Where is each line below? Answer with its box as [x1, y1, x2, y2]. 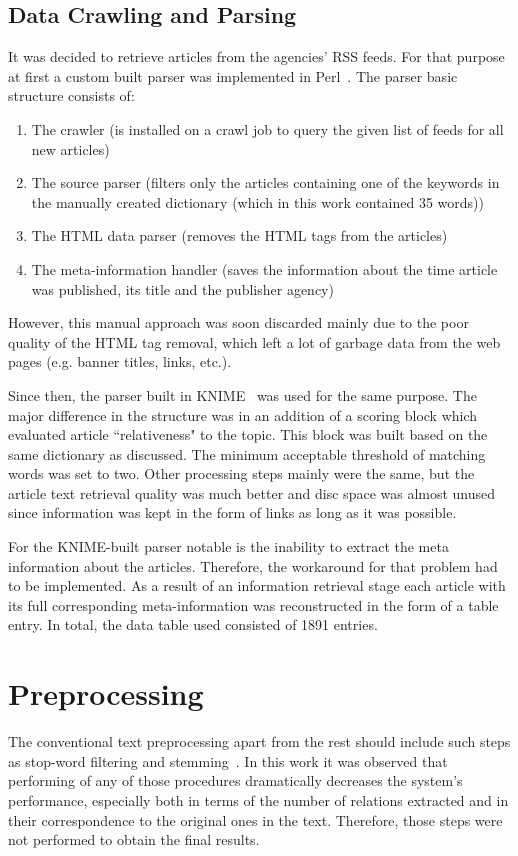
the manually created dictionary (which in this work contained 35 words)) [31, 191, 485, 212]
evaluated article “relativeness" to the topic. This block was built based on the [8, 424, 488, 445]
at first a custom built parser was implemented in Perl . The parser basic [8, 65, 458, 86]
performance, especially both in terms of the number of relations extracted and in [8, 789, 509, 810]
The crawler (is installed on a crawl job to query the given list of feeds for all [31, 118, 504, 139]
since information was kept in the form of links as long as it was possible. [8, 502, 457, 523]
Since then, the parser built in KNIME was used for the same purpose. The [8, 384, 477, 405]
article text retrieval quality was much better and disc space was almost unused [8, 482, 496, 503]
